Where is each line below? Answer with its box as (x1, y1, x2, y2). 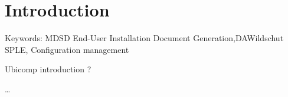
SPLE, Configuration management (5, 43, 129, 55)
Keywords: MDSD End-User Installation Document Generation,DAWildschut (5, 32, 284, 44)
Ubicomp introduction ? (5, 63, 91, 75)
